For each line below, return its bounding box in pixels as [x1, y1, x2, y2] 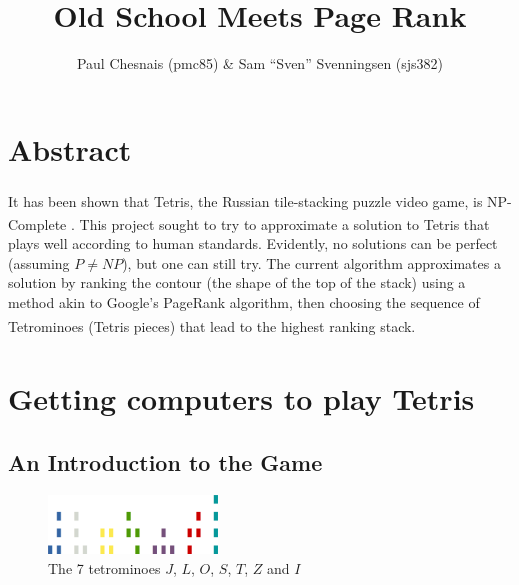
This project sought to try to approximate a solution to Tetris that [79, 213, 490, 234]
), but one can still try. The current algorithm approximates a [122, 252, 501, 273]
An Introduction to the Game [8, 446, 323, 477]
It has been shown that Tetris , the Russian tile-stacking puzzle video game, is [8, 190, 483, 211]
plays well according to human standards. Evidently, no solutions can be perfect [8, 233, 498, 254]
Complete [8, 213, 67, 234]
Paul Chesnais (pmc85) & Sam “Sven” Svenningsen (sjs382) [76, 53, 444, 74]
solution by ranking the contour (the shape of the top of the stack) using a [8, 272, 466, 293]
